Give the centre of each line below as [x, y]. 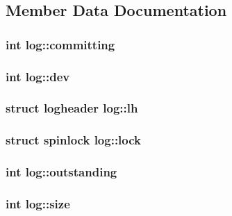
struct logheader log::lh [72, 108]
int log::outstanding [61, 172]
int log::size [38, 203]
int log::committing [60, 44]
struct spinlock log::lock [74, 140]
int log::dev [38, 76]
